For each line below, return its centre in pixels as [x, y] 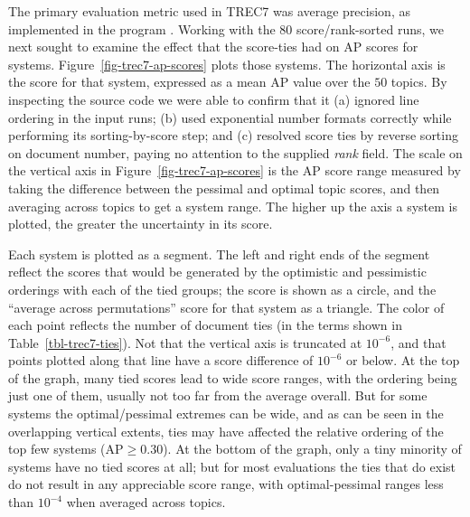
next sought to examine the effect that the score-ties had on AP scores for [213, 47]
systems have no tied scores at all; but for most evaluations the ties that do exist [232, 466]
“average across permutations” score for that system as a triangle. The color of [226, 307]
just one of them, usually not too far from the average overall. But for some [218, 395]
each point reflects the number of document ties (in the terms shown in [205, 325]
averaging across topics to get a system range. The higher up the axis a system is [233, 206]
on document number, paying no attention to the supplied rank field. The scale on [235, 152]
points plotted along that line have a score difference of [161, 360]
